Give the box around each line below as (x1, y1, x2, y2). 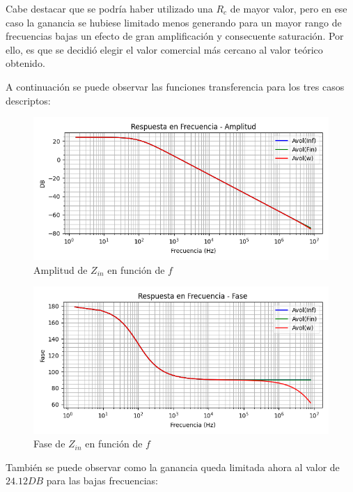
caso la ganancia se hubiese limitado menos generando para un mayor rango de (6, 15, 342, 29)
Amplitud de (33, 262, 88, 277)
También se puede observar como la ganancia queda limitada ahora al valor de (6, 459, 340, 474)
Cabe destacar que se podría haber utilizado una (6, 1, 213, 15)
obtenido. (6, 56, 45, 70)
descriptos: (6, 93, 51, 107)
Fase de (33, 436, 65, 451)
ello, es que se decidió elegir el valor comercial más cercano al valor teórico (6, 42, 323, 56)
